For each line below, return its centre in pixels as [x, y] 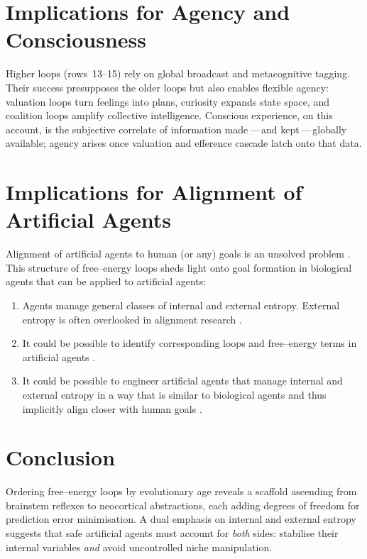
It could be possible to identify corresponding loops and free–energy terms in [190, 343]
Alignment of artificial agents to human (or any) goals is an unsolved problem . [178, 254]
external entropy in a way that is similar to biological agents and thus [174, 394]
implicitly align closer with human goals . [112, 408]
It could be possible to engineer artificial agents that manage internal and [182, 381]
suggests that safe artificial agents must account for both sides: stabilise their [172, 533]
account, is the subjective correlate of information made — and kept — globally [176, 129]
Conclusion [61, 457]
